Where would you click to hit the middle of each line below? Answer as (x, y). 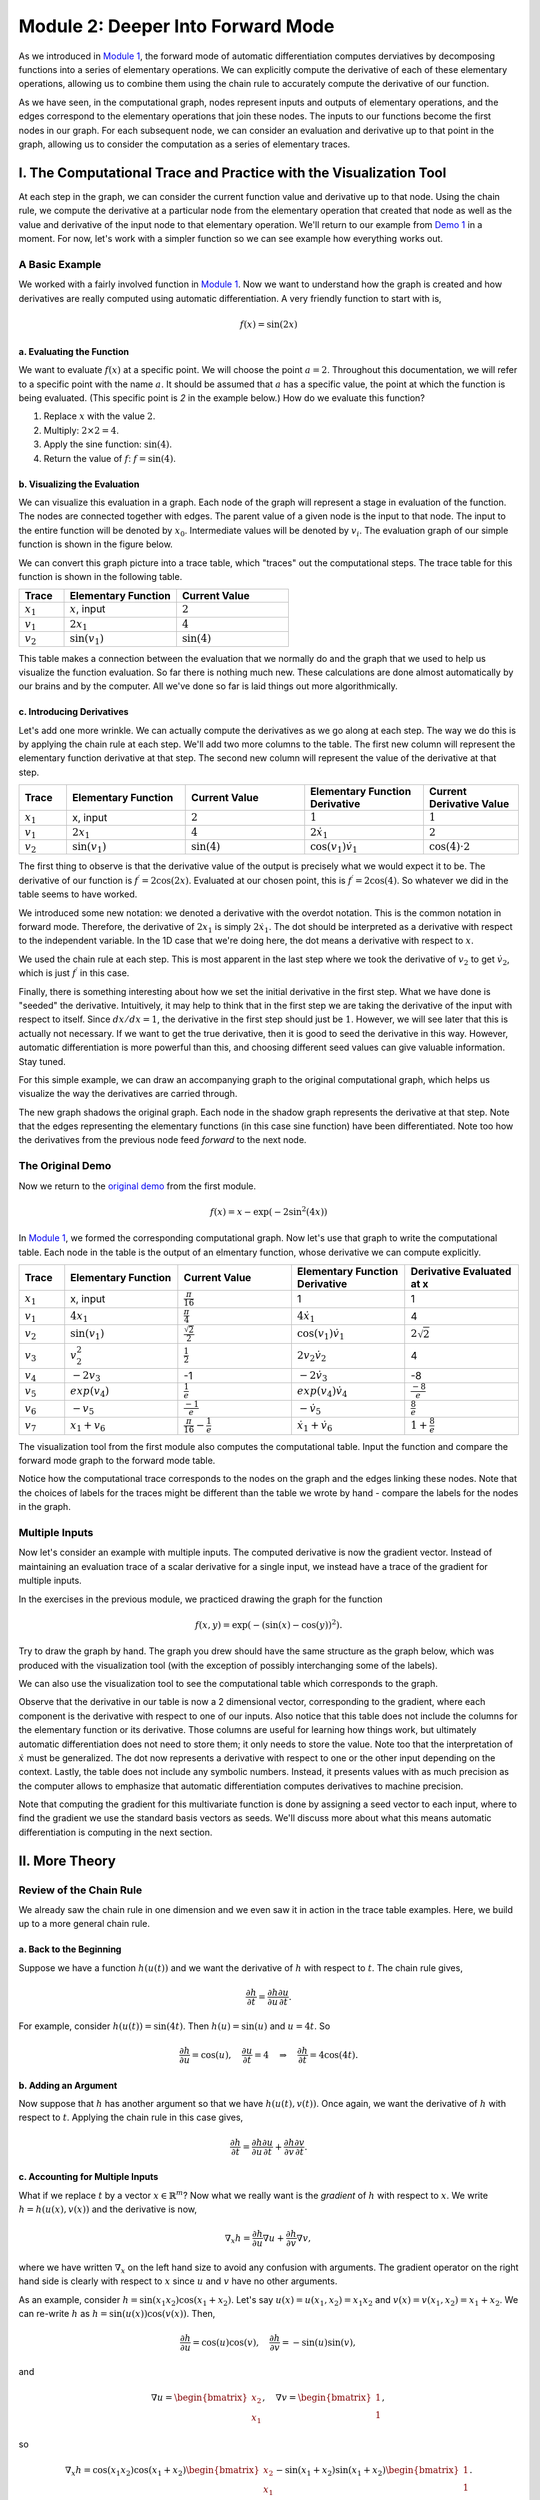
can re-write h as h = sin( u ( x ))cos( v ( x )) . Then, (117, 2314)
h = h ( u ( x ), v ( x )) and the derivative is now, (107, 2209)
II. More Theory (67, 1860)
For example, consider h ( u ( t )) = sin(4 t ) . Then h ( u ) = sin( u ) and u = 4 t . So (174, 2026)
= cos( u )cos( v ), (225, 2342)
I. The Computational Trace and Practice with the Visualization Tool (232, 172)
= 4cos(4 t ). (334, 2054)
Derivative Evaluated (461, 1271)
